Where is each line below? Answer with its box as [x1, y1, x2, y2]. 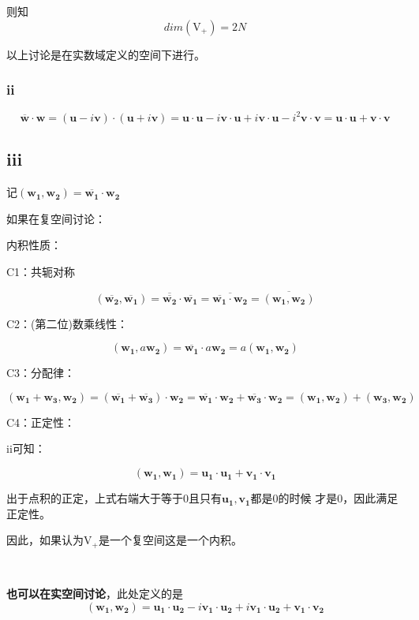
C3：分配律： [6, 364, 76, 381]
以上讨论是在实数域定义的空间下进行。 [6, 46, 205, 62]
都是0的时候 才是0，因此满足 [250, 490, 398, 506]
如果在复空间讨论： [6, 210, 106, 226]
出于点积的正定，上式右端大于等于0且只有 [6, 490, 222, 506]
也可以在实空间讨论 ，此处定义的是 [6, 585, 183, 602]
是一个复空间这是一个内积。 [98, 532, 242, 548]
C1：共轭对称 [6, 263, 76, 279]
